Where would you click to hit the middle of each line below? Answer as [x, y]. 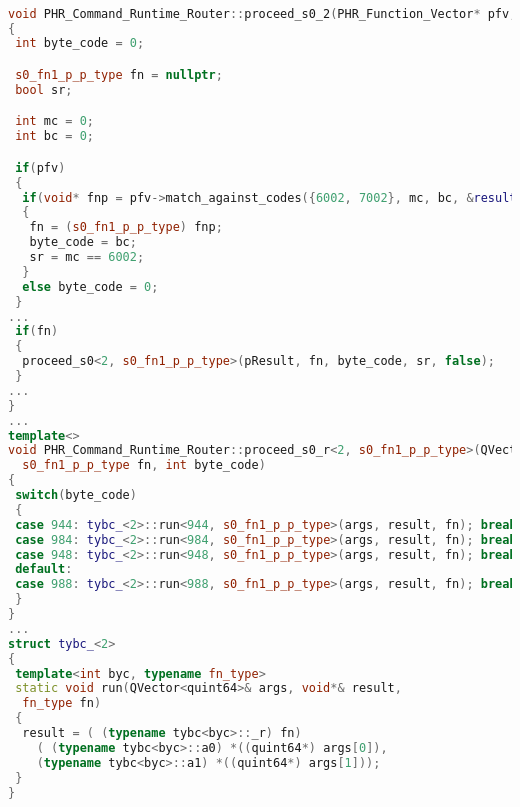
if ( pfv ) [40, 167]
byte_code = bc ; [83, 242]
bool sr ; [44, 89]
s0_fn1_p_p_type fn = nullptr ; [119, 74]
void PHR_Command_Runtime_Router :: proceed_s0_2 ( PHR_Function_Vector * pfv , [262, 13]
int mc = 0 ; [54, 121]
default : [44, 569]
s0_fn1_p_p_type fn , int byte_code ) [144, 465]
